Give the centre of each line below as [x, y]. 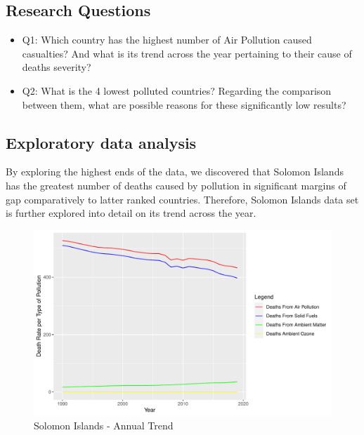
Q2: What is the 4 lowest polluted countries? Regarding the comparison [177, 90]
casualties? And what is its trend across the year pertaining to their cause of [187, 53]
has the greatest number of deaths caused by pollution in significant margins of [176, 185]
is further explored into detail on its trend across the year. [131, 213]
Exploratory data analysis [101, 142]
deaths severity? [57, 67]
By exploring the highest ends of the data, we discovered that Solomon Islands [175, 172]
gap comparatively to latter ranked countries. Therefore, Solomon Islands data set [182, 199]
